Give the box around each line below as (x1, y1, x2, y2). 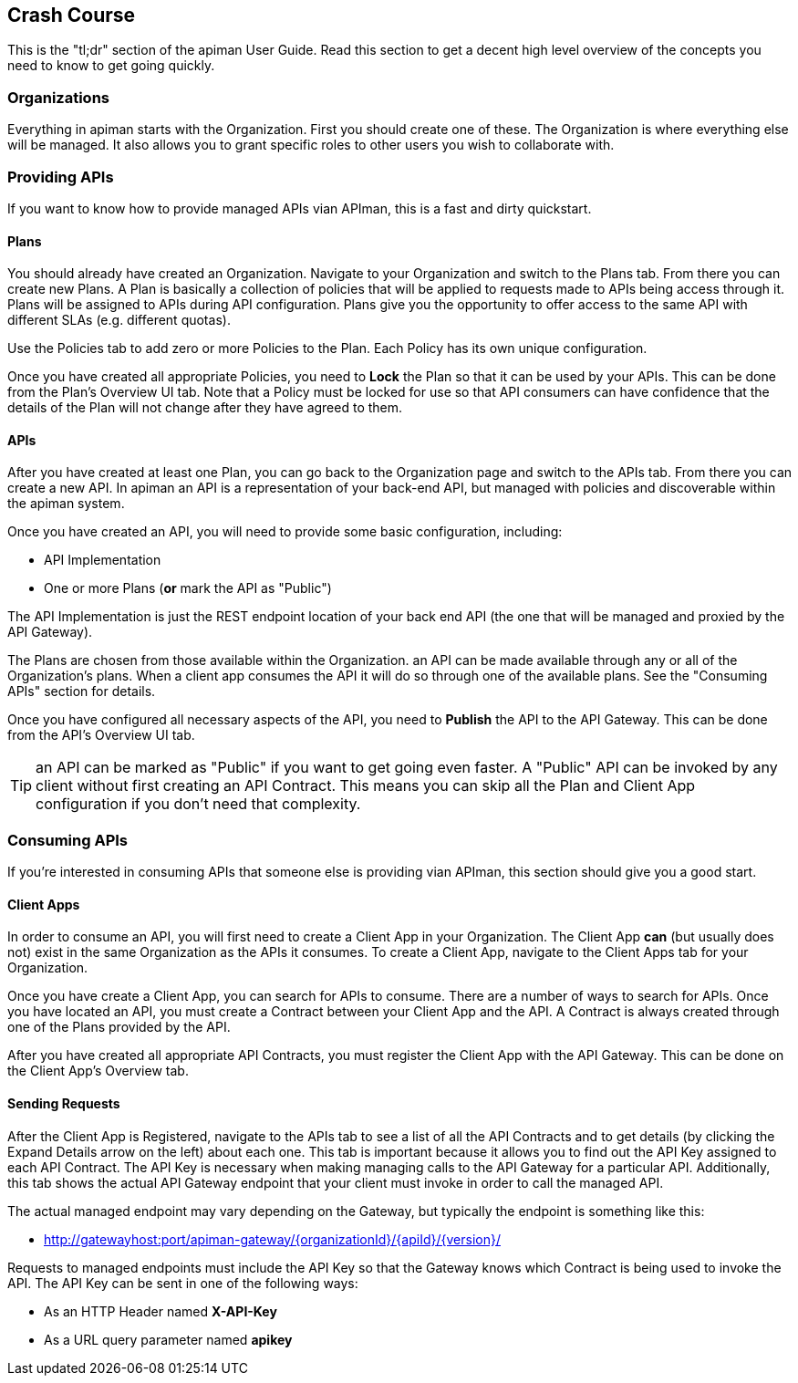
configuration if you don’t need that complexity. (36, 795, 361, 814)
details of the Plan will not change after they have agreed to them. (7, 400, 403, 416)
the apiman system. (7, 495, 125, 512)
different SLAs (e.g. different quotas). (7, 312, 231, 328)
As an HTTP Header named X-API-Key (44, 1303, 277, 1319)
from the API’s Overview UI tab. (7, 727, 195, 743)
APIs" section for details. (7, 683, 156, 700)
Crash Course (7, 4, 136, 26)
